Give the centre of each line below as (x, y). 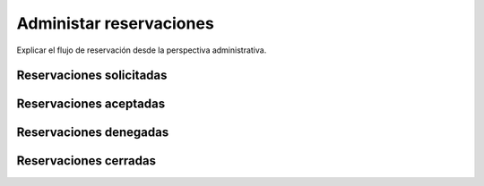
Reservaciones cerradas (86, 161)
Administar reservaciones (115, 23)
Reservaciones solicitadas (92, 76)
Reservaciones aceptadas (91, 104)
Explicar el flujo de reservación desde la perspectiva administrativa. (142, 50)
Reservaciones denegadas (93, 133)
